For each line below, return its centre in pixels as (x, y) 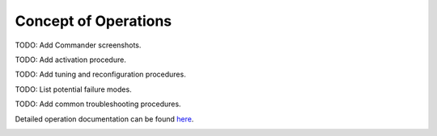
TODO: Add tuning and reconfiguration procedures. (100, 74)
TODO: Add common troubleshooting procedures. (98, 104)
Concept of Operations (93, 21)
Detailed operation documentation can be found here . (104, 119)
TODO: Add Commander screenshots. (78, 45)
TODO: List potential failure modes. (74, 89)
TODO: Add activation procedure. (71, 60)
